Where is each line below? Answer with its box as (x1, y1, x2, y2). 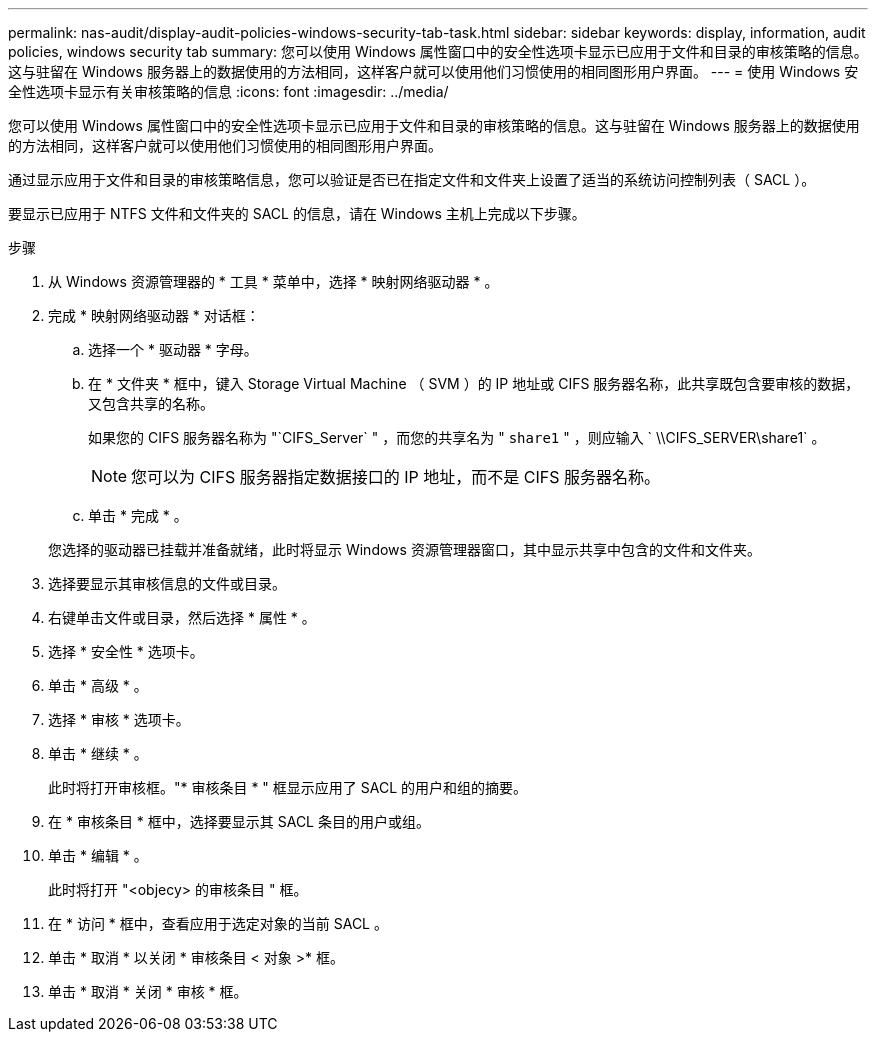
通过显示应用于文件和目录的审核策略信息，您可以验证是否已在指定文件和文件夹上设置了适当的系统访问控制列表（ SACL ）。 (8, 171, 816, 188)
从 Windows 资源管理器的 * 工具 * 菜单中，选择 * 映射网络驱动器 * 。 (48, 273, 499, 290)
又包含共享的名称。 (88, 395, 214, 412)
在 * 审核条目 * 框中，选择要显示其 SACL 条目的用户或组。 (48, 813, 430, 830)
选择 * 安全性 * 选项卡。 (48, 643, 204, 660)
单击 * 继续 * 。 (48, 745, 148, 762)
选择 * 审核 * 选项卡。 (48, 711, 190, 728)
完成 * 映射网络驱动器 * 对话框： (48, 307, 260, 324)
